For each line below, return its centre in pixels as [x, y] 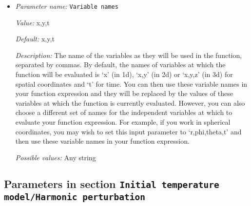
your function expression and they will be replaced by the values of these [124, 93]
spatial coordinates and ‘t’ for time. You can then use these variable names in [131, 84]
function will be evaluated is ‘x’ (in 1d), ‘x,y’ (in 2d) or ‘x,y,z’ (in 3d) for [124, 74]
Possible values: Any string [56, 157]
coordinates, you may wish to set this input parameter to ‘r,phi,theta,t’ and [128, 131]
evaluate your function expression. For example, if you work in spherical [123, 122]
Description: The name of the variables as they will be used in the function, [129, 55]
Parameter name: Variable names [67, 6]
